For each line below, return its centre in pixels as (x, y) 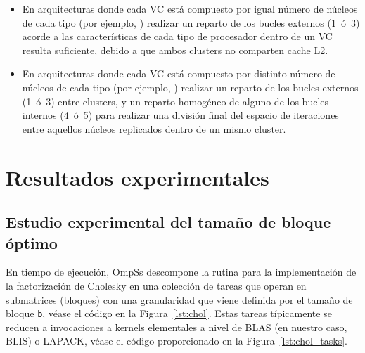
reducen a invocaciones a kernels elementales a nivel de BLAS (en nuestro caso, (177, 327)
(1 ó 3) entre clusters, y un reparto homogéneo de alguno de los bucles (175, 101)
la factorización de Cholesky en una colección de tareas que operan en (156, 285)
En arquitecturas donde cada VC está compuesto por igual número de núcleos (190, 8)
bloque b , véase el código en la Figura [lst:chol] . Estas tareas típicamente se (169, 313)
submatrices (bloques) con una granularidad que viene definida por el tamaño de (179, 299)
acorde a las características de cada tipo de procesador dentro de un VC (177, 36)
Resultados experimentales (137, 177)
